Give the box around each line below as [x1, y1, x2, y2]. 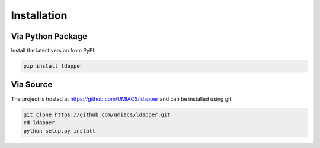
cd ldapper [23, 119, 55, 126]
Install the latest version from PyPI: [11, 47, 96, 54]
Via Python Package [11, 31, 87, 41]
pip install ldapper [23, 63, 83, 70]
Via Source [11, 80, 53, 90]
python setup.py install [23, 127, 96, 134]
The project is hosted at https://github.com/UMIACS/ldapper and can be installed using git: [11, 95, 233, 103]
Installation [11, 9, 68, 22]
